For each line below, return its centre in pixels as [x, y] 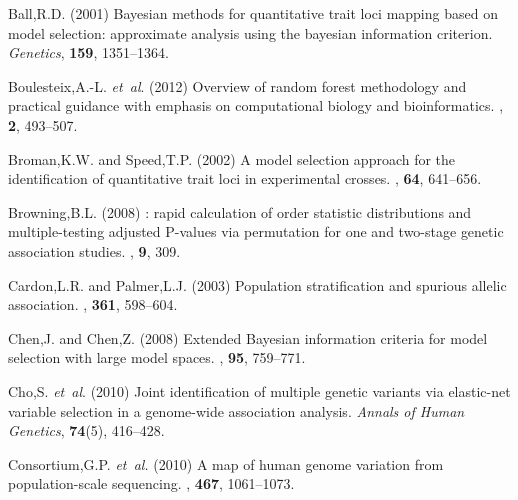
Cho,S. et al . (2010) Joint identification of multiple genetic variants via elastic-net [259, 390]
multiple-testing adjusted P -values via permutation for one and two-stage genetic [256, 231]
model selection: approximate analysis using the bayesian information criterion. [250, 32]
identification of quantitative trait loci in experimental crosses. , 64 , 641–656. [245, 178]
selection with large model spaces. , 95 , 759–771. [157, 357]
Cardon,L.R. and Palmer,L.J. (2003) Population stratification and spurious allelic [257, 284]
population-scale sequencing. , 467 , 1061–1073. [151, 483]
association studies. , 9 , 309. [94, 250]
